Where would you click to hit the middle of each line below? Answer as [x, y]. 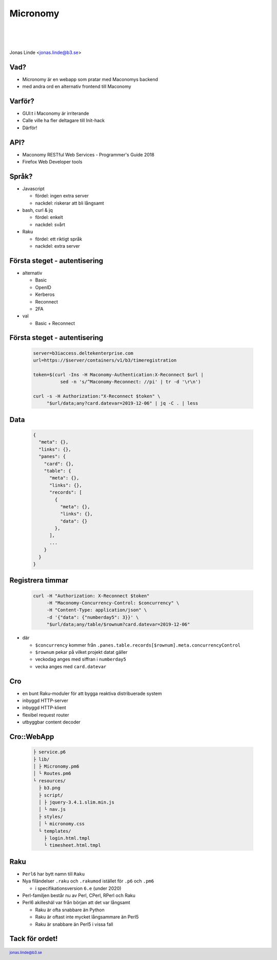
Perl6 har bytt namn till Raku [53, 874]
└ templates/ [55, 831]
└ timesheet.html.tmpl [72, 845]
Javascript [33, 188]
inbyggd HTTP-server [45, 701]
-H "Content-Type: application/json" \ [97, 610]
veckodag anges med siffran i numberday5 [81, 659]
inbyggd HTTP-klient [44, 708]
